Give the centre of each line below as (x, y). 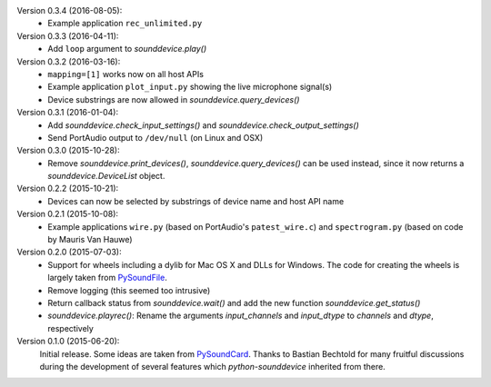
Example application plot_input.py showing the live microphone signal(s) (190, 87)
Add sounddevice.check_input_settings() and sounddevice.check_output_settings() (203, 125)
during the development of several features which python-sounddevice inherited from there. (212, 366)
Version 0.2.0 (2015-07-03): (69, 252)
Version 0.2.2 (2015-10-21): (68, 189)
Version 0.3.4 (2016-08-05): (70, 10)
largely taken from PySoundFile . (107, 278)
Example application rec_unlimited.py (125, 24)
